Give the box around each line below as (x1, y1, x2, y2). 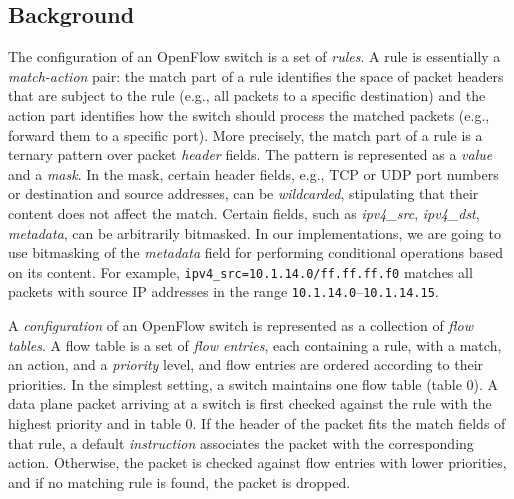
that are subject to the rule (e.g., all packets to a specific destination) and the (8, 85, 486, 106)
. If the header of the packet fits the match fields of (192, 413, 506, 434)
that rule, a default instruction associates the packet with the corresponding (8, 432, 474, 453)
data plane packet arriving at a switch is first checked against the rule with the (8, 393, 492, 414)
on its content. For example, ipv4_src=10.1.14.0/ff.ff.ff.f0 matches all (8, 261, 473, 282)
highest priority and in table (8, 413, 181, 434)
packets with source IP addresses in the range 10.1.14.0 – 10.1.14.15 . (8, 281, 439, 302)
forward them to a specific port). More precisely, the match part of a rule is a (8, 124, 483, 145)
